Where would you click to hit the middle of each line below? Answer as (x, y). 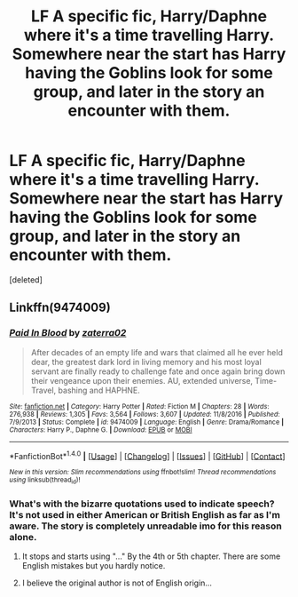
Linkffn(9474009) (60, 308)
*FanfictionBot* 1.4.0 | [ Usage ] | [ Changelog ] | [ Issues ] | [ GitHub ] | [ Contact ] (147, 455)
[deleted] (26, 279)
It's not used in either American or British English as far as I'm (145, 514)
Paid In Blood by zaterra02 (68, 333)
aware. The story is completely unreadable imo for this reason (145, 526)
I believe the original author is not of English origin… (117, 583)
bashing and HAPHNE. (99, 390)
